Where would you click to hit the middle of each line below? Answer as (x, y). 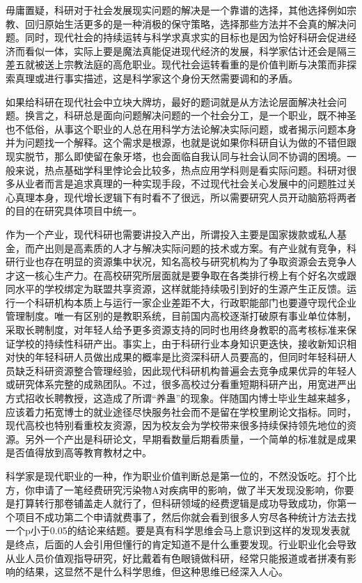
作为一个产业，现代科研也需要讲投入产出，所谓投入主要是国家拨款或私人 (171, 234)
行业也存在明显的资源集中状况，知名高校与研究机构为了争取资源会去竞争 (181, 262)
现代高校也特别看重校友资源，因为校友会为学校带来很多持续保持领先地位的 (176, 425)
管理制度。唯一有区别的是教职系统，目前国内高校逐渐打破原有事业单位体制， (181, 316)
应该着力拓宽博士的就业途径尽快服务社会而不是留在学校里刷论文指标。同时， (181, 411)
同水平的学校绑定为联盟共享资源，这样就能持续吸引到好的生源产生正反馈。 (176, 289)
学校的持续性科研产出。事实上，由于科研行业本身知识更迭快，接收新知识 (181, 343)
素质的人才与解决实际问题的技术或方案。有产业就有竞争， (215, 248)
